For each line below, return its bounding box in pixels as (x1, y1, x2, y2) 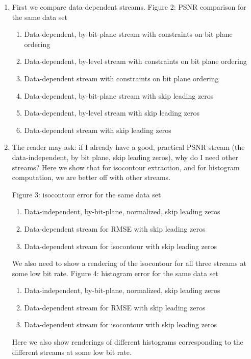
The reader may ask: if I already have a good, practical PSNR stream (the (12, 142, 245, 152)
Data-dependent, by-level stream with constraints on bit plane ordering (24, 56, 247, 66)
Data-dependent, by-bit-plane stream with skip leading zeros (24, 90, 214, 101)
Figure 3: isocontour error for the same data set (12, 189, 161, 199)
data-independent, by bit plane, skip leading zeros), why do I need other (12, 151, 238, 162)
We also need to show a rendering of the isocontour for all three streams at (12, 258, 246, 268)
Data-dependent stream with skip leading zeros (24, 124, 171, 135)
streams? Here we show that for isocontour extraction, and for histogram (12, 162, 240, 172)
